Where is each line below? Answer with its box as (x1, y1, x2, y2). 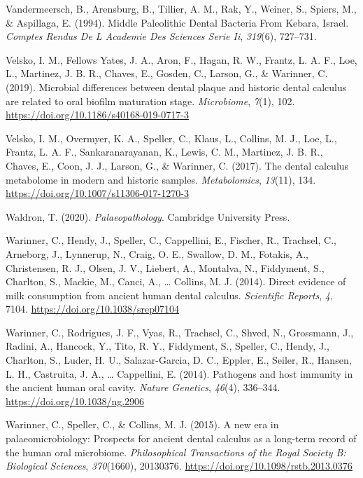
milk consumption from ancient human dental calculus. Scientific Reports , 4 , (6, 287, 333, 302)
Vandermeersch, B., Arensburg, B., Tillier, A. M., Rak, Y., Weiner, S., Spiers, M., (6, 1, 357, 15)
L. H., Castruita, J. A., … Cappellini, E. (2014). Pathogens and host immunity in (6, 366, 353, 381)
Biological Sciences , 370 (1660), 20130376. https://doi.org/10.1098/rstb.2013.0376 (6, 458, 353, 473)
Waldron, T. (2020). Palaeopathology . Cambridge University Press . (6, 209, 290, 224)
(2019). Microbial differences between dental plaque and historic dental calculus (6, 79, 347, 94)
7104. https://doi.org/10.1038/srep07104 (6, 301, 179, 316)
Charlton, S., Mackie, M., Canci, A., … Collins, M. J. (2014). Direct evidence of (6, 274, 346, 289)
